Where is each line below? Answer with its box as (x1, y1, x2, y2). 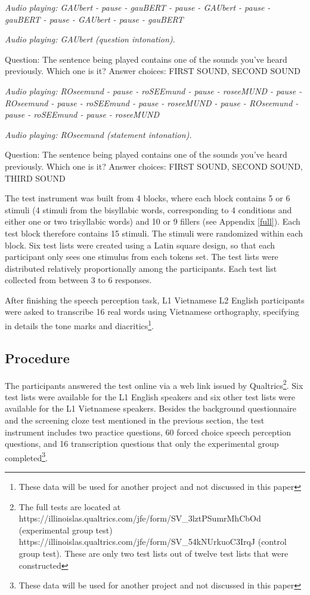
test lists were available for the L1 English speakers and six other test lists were (5, 390, 296, 403)
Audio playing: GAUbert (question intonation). (5, 33, 175, 45)
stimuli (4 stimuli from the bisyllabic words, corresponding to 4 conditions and (5, 203, 292, 216)
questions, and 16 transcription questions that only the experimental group (5, 437, 279, 450)
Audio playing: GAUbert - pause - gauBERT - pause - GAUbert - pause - (5, 1, 271, 13)
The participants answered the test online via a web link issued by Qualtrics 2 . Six (5, 377, 303, 391)
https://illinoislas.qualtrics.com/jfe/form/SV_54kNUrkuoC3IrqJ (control (18, 535, 287, 548)
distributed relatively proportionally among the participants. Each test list (5, 262, 277, 274)
